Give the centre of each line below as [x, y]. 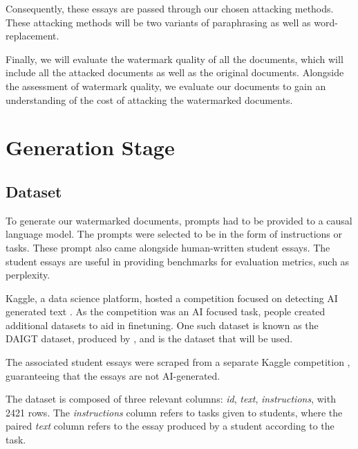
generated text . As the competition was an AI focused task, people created [166, 311]
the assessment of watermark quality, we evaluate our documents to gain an [166, 86]
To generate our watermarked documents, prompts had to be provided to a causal [179, 220]
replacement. [32, 36]
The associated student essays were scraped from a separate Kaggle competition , [178, 362]
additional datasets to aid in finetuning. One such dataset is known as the [162, 325]
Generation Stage [90, 147]
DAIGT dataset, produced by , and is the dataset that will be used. [149, 338]
